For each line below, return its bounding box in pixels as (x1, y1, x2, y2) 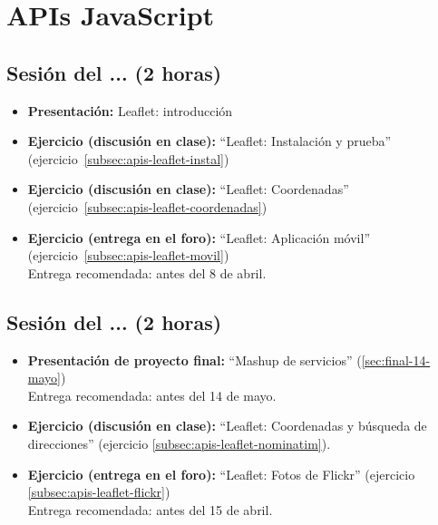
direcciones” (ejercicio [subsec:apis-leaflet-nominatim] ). (27, 433, 331, 452)
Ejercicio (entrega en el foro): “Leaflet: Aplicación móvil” (27, 228, 371, 247)
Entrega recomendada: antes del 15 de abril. (27, 500, 273, 519)
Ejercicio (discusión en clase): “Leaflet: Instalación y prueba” (27, 131, 392, 151)
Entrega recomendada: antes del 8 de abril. (27, 263, 267, 282)
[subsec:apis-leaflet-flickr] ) (27, 482, 170, 501)
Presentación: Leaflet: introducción (27, 101, 233, 120)
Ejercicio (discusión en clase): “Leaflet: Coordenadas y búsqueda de (27, 416, 427, 435)
